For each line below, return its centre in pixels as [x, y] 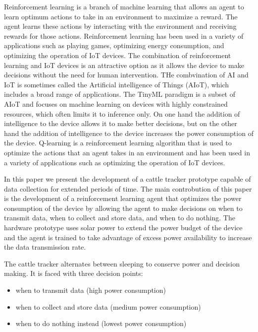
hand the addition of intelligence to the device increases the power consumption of [129, 133]
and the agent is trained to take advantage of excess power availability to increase [128, 237]
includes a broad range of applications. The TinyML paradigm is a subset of [120, 94]
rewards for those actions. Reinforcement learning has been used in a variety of [124, 35]
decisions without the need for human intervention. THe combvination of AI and [126, 75]
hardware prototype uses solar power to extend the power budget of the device [123, 228]
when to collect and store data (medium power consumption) [108, 306]
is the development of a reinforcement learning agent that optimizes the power [123, 198]
